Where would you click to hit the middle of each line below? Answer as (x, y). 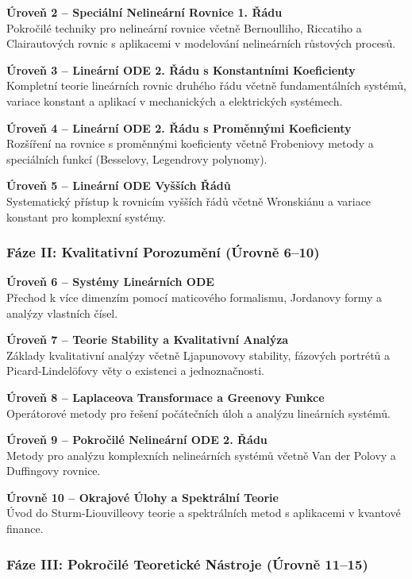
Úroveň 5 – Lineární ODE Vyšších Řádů (119, 185)
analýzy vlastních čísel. (62, 313)
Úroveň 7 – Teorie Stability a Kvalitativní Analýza (148, 340)
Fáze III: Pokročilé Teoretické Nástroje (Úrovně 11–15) (187, 564)
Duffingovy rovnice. (54, 471)
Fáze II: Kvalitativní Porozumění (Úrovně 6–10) (163, 252)
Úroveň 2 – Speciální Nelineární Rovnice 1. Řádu (144, 12)
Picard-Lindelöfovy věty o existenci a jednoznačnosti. (135, 371)
